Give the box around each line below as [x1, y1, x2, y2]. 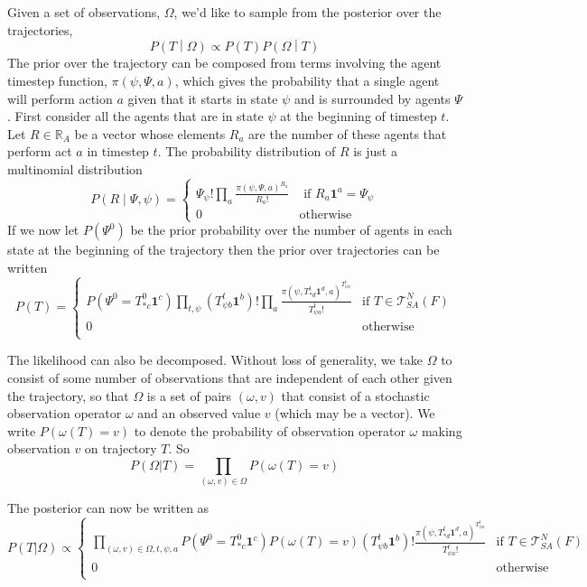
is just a [353, 142, 397, 161]
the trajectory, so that [7, 386, 129, 405]
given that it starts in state [127, 89, 278, 107]
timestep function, [7, 71, 107, 90]
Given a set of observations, [7, 3, 161, 21]
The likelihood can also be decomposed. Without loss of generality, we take [7, 350, 423, 369]
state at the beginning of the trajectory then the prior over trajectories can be [7, 240, 440, 259]
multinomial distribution [7, 160, 143, 178]
